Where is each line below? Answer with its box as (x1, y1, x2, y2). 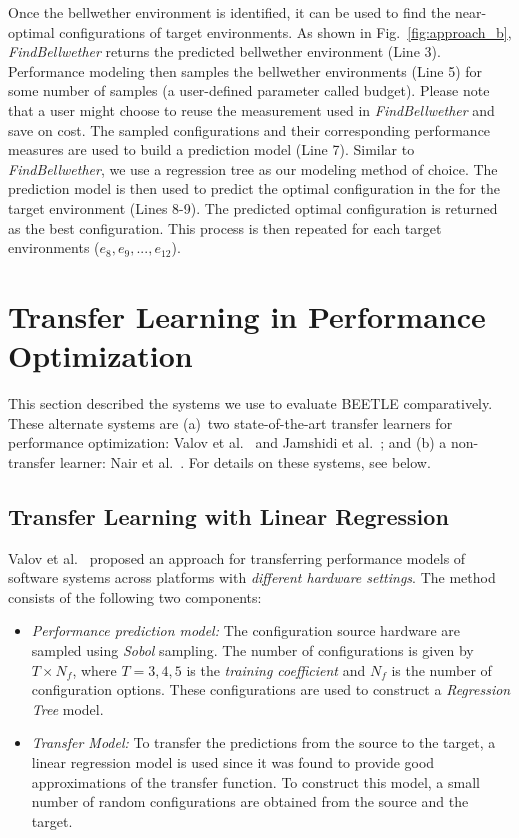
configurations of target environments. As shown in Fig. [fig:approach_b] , (59, 21, 512, 42)
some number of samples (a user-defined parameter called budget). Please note (8, 80, 490, 101)
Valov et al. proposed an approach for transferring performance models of (8, 547, 466, 568)
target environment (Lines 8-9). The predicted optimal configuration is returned (8, 197, 498, 218)
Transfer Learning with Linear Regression (8, 500, 449, 531)
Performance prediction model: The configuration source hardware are (31, 620, 460, 641)
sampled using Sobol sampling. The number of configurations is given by (31, 639, 474, 660)
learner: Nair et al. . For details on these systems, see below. (59, 451, 431, 472)
